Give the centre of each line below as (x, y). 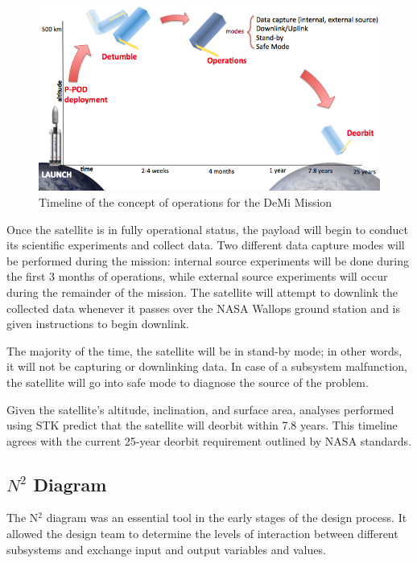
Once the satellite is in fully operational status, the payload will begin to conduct (207, 229)
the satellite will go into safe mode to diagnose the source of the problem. (188, 382)
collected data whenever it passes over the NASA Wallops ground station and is (204, 308)
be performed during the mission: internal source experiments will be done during (208, 260)
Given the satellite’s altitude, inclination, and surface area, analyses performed (200, 409)
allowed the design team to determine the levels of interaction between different (202, 534)
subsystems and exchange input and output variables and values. (166, 549)
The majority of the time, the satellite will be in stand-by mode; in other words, (204, 350)
